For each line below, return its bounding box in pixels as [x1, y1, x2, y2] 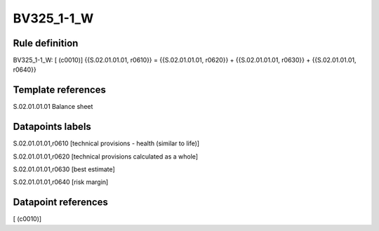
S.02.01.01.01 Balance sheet [13, 103, 93, 111]
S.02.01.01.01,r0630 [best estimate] [13, 165, 115, 173]
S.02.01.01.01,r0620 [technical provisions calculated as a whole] [13, 152, 199, 161]
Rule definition [13, 37, 79, 49]
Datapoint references [13, 197, 109, 209]
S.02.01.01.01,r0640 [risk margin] [13, 178, 109, 186]
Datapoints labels [13, 121, 91, 133]
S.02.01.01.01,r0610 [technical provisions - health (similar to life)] [13, 139, 200, 147]
